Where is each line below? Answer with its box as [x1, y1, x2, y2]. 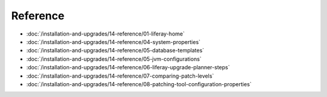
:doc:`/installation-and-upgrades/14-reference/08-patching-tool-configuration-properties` [26, 80, 252, 87]
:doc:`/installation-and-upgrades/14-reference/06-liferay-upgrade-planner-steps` [26, 64, 230, 71]
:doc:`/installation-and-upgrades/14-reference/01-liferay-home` [26, 30, 185, 37]
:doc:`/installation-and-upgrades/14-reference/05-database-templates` [26, 47, 205, 54]
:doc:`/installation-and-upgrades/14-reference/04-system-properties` [26, 38, 201, 45]
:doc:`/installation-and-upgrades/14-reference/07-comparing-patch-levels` [26, 72, 214, 80]
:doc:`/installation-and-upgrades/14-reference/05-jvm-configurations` [26, 55, 202, 63]
